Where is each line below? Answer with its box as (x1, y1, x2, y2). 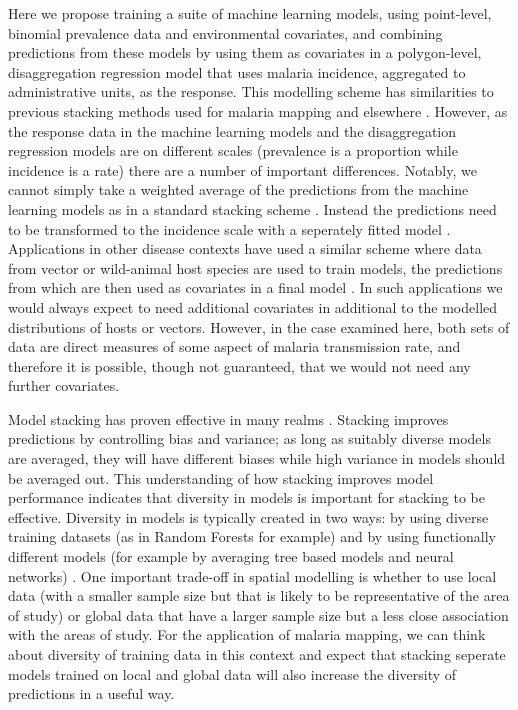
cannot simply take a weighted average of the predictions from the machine (8, 179, 469, 200)
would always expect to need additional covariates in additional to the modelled (8, 296, 498, 317)
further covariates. (8, 375, 120, 396)
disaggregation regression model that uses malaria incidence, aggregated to (8, 61, 466, 82)
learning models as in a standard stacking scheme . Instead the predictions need (8, 198, 497, 219)
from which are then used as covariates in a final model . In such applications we (8, 277, 503, 298)
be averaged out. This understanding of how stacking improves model (8, 467, 434, 488)
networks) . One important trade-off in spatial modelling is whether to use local (8, 565, 497, 586)
